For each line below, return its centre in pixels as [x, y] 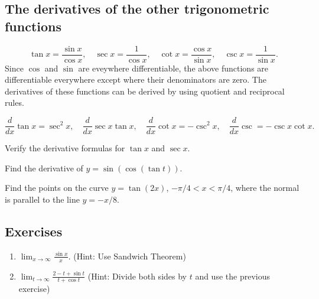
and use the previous [232, 276]
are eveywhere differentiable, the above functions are [173, 68]
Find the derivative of [44, 168]
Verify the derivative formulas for [65, 148]
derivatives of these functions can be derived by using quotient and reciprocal [145, 91]
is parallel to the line [42, 199]
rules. [14, 103]
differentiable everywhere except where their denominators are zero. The [136, 79]
